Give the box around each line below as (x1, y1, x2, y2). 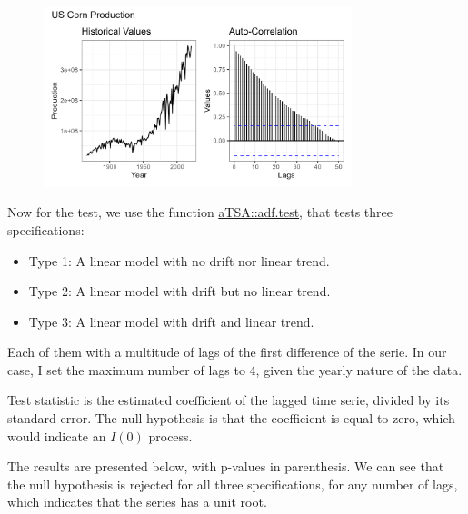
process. (148, 426, 193, 445)
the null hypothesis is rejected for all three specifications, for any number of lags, (7, 474, 458, 493)
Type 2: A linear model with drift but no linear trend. (28, 282, 331, 301)
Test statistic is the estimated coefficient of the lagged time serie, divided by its (7, 390, 450, 410)
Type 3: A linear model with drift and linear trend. (28, 311, 314, 331)
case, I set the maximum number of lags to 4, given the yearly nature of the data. (7, 360, 463, 379)
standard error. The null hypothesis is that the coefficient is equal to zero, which (7, 409, 455, 428)
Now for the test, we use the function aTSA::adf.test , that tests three (7, 203, 393, 222)
